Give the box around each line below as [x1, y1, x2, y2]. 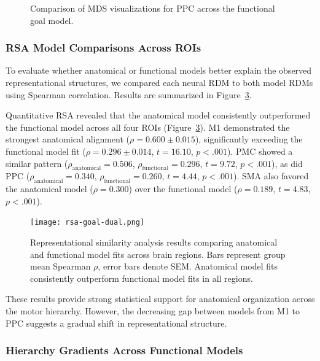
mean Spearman [30, 260, 91, 273]
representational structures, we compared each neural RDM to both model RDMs [6, 76, 313, 88]
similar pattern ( [6, 157, 68, 169]
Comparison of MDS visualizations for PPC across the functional [30, 2, 275, 14]
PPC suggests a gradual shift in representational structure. [6, 316, 227, 329]
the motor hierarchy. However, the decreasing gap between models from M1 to [6, 304, 300, 317]
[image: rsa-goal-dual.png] [30, 218, 145, 227]
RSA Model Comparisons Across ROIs [6, 40, 201, 55]
